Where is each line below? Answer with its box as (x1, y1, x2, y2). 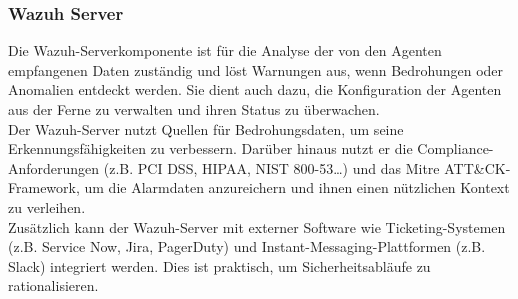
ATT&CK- (444, 157, 511, 178)
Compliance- (417, 138, 494, 159)
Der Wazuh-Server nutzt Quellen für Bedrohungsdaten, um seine (8, 118, 404, 139)
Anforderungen (8, 157, 100, 178)
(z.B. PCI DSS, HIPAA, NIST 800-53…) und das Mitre (103, 157, 440, 178)
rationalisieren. (8, 275, 99, 296)
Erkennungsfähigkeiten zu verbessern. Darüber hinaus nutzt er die (8, 138, 413, 159)
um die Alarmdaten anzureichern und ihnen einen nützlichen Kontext (84, 177, 510, 198)
